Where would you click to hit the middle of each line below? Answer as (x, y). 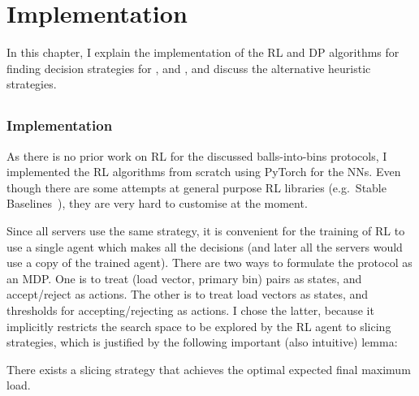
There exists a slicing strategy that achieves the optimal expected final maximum (209, 369)
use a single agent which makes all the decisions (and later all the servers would (205, 246)
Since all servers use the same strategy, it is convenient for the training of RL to (206, 230)
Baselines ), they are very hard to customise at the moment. (157, 203)
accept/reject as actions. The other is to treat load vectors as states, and (188, 294)
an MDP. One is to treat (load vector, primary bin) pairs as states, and (184, 278)
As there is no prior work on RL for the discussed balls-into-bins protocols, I (197, 155)
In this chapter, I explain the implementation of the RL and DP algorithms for (203, 52)
